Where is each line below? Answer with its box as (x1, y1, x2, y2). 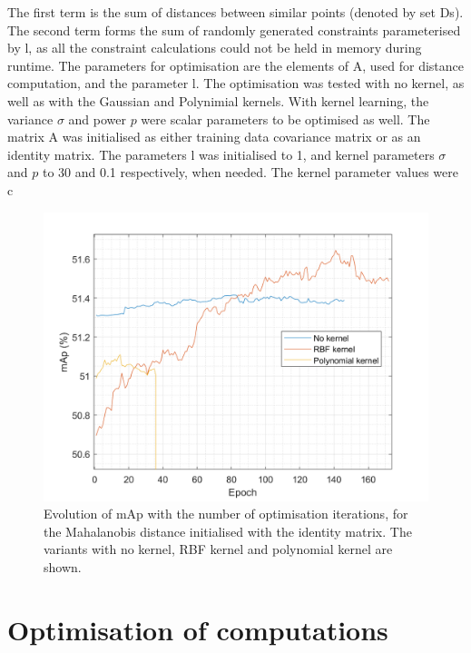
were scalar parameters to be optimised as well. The (141, 109, 430, 128)
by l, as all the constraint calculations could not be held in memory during (7, 38, 422, 57)
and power (68, 109, 126, 128)
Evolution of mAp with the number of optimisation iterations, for (44, 504, 408, 523)
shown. (44, 557, 82, 576)
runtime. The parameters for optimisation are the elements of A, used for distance (7, 55, 465, 74)
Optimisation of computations (7, 610, 388, 648)
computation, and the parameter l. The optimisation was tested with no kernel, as (7, 74, 465, 93)
